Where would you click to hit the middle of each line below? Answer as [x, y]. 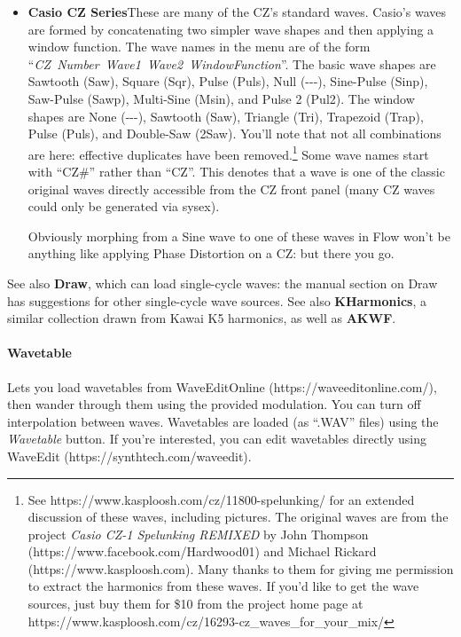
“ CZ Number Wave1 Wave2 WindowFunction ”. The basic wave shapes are [232, 63]
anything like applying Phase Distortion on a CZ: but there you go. [211, 253]
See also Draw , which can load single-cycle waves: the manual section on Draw [223, 283]
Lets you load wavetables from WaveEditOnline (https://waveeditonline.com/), [222, 386]
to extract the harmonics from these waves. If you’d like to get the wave [223, 586]
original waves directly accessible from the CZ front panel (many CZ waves [231, 189]
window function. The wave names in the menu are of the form [199, 47]
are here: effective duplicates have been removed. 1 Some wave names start [228, 153]
